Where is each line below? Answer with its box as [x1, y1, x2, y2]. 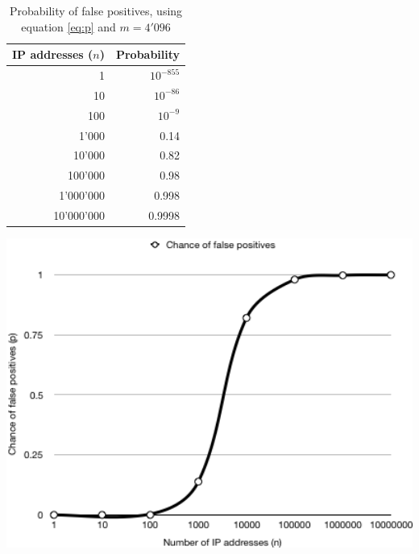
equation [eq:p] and [21, 18, 116, 35]
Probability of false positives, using [10, 2, 183, 19]
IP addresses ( [12, 46, 93, 63]
